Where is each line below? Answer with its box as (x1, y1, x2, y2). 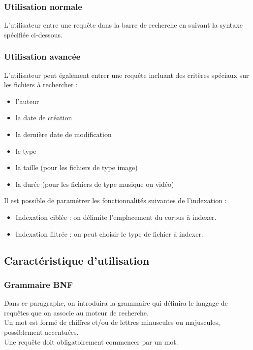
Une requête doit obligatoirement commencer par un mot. (4, 336, 178, 347)
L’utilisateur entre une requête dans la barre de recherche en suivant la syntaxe (4, 20, 243, 30)
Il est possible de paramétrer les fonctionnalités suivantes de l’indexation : (4, 195, 227, 206)
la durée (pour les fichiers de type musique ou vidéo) (15, 178, 174, 189)
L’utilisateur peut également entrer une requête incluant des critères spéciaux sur (4, 70, 249, 80)
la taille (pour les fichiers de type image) (15, 162, 138, 173)
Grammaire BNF (4, 278, 73, 290)
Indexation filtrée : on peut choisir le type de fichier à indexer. (15, 228, 203, 239)
